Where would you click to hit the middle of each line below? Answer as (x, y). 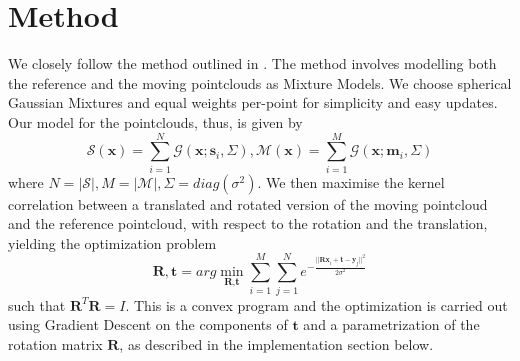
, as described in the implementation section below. (276, 343)
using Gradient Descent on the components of (148, 324)
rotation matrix (55, 343)
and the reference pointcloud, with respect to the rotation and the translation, (248, 223)
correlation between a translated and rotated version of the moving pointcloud (248, 203)
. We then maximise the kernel (351, 181)
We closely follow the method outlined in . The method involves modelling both (252, 63)
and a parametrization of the (391, 324)
